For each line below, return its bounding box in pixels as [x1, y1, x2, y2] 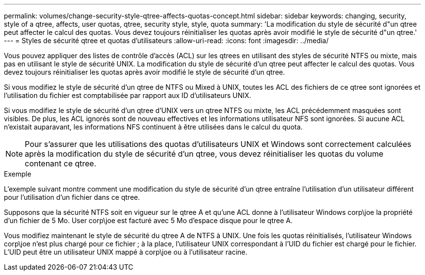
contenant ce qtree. [25, 159, 97, 168]
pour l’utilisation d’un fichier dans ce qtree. [4, 193, 140, 201]
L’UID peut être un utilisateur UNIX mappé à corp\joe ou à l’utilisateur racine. [4, 248, 247, 256]
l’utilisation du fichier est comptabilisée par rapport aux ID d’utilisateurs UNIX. [4, 91, 251, 99]
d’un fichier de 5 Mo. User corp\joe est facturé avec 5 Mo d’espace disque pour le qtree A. [4, 216, 293, 225]
